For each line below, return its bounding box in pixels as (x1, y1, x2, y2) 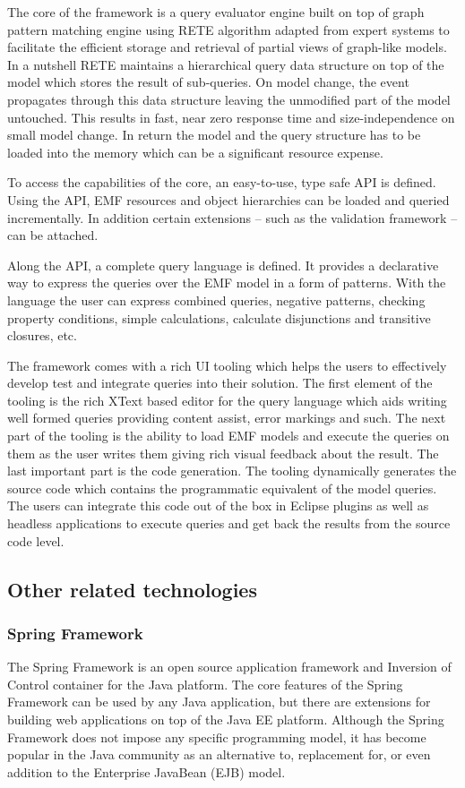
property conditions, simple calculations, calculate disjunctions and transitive (7, 308, 431, 327)
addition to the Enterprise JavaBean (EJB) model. (7, 762, 286, 781)
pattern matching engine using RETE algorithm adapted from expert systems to (7, 20, 450, 39)
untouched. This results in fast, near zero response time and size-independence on (7, 107, 455, 126)
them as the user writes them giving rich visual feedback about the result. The (7, 443, 439, 462)
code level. (7, 531, 65, 550)
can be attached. (7, 226, 99, 244)
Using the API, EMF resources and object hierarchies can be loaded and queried (7, 190, 450, 209)
